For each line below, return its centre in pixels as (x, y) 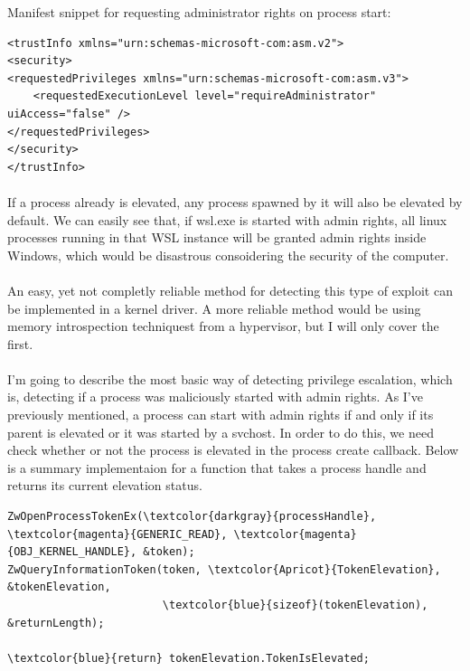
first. (20, 343)
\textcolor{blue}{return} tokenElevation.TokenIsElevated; (188, 658)
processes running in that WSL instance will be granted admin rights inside (217, 237)
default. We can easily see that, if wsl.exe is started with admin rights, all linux (227, 219)
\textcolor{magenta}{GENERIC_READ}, (117, 534)
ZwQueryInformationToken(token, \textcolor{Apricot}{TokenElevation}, (224, 569)
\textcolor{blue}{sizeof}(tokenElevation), (295, 605)
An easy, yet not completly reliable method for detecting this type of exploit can (230, 290)
